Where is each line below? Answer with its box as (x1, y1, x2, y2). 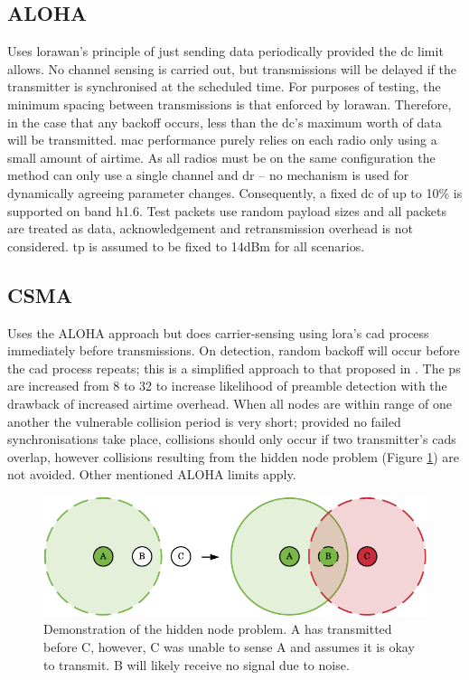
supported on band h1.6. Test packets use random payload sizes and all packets (7, 201, 446, 220)
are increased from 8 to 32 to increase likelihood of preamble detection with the (7, 376, 447, 395)
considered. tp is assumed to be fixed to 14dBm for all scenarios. (7, 236, 365, 255)
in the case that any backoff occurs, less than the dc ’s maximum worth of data (7, 112, 442, 131)
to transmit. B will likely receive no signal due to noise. (43, 655, 350, 674)
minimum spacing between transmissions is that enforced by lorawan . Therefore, (7, 94, 452, 113)
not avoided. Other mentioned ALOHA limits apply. (7, 465, 296, 484)
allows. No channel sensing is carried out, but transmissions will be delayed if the (7, 59, 456, 78)
